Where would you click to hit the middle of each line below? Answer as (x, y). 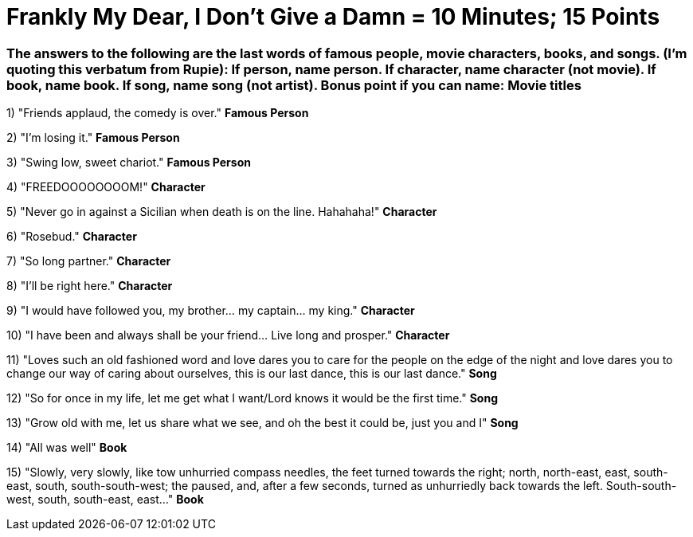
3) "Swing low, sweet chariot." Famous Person (129, 163)
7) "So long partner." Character (89, 261)
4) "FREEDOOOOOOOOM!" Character (106, 187)
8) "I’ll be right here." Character (90, 286)
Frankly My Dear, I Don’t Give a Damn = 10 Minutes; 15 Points (333, 17)
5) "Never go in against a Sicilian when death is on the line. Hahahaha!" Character (222, 212)
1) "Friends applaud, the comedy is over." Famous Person (158, 113)
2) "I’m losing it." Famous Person (93, 138)
